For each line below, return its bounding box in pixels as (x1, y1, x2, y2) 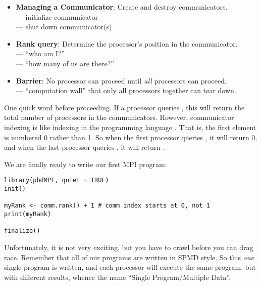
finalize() (4, 227, 40, 235)
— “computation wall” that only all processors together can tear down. (16, 85, 236, 96)
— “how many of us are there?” (16, 58, 114, 68)
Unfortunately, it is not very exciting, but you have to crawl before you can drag (4, 241, 253, 252)
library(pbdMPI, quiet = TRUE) (4, 177, 109, 184)
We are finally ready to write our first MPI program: (4, 158, 167, 169)
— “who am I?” (16, 48, 65, 59)
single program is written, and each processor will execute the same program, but (4, 262, 256, 272)
